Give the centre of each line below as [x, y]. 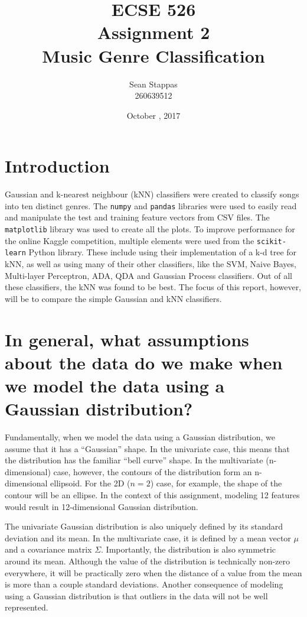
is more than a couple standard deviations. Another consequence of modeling [144, 584]
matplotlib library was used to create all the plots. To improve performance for [150, 229]
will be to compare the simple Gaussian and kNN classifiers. [113, 298]
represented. [27, 607]
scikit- [271, 241]
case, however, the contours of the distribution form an [153, 471]
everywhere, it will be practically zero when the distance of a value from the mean [153, 572]
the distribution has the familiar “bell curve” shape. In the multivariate [134, 460]
